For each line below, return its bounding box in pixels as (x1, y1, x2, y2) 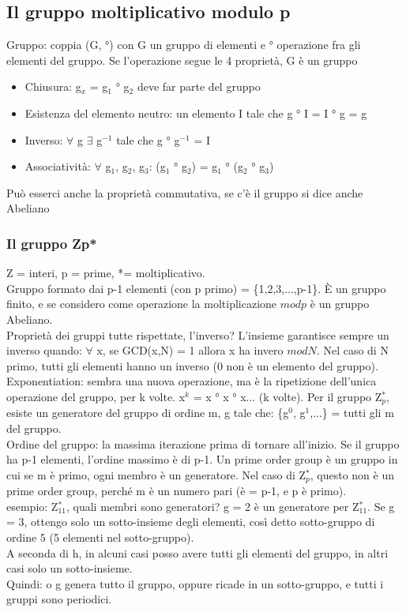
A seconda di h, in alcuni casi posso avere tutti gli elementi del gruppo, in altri (6, 544, 389, 561)
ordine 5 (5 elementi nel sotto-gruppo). (6, 528, 194, 545)
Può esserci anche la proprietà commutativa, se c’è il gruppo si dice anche (6, 184, 363, 201)
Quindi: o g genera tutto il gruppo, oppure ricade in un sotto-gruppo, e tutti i (6, 575, 384, 591)
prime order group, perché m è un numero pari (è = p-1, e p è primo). (6, 482, 347, 499)
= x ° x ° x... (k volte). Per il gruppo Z (193, 388, 382, 404)
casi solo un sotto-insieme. (6, 560, 133, 576)
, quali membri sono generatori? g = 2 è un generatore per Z (66, 497, 359, 514)
